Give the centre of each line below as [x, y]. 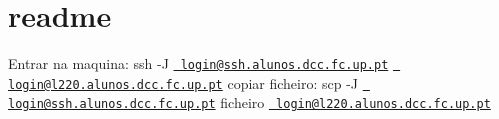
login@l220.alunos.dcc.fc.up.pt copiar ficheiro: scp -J [183, 82]
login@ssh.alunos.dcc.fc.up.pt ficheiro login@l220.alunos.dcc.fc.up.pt [249, 102]
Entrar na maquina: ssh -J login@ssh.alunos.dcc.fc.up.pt [198, 63]
